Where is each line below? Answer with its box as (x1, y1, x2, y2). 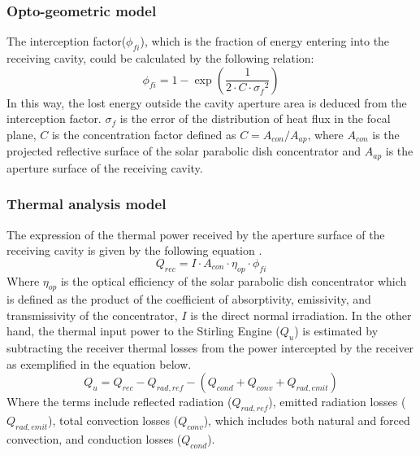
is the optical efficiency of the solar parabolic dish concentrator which (60, 272, 407, 289)
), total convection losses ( (48, 412, 179, 429)
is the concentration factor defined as (51, 125, 236, 142)
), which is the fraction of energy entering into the (140, 33, 390, 50)
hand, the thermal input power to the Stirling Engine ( (6, 322, 280, 339)
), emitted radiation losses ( (268, 393, 406, 410)
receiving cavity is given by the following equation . (6, 242, 262, 259)
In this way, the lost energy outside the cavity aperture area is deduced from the (6, 94, 407, 111)
